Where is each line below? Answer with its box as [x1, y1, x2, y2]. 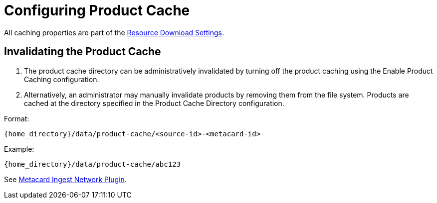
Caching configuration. [24, 75, 99, 84]
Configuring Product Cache [4, 2, 190, 19]
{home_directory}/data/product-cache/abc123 [4, 160, 181, 168]
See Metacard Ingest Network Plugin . [4, 175, 127, 184]
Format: [4, 114, 29, 123]
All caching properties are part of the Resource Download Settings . [4, 28, 224, 37]
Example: [4, 144, 34, 153]
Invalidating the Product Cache [4, 45, 161, 58]
